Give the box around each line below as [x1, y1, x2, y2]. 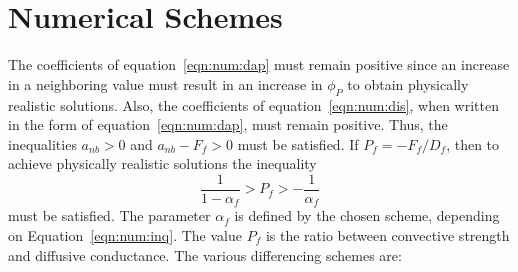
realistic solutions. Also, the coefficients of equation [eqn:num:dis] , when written [8, 94, 499, 115]
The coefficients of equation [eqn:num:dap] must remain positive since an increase [8, 54, 510, 75]
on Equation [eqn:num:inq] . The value [8, 225, 242, 245]
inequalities [8, 133, 77, 154]
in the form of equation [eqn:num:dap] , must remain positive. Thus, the [8, 114, 448, 135]
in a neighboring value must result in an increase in [8, 73, 323, 94]
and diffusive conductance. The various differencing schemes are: [8, 244, 402, 265]
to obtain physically [347, 73, 469, 94]
